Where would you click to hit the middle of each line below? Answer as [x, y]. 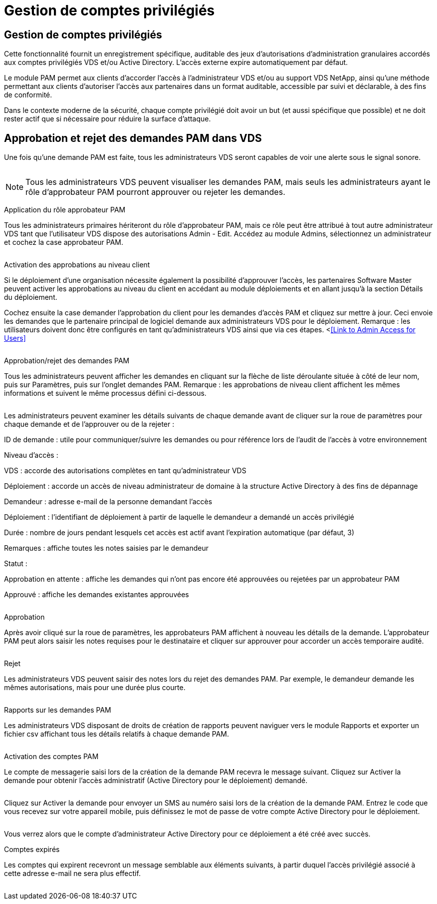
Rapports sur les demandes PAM [58, 710]
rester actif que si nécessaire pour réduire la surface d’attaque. [108, 119]
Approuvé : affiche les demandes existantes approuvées [97, 595]
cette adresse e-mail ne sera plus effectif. [72, 874]
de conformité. [28, 95]
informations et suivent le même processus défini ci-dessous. [105, 393]
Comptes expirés [32, 850]
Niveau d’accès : [31, 455]
